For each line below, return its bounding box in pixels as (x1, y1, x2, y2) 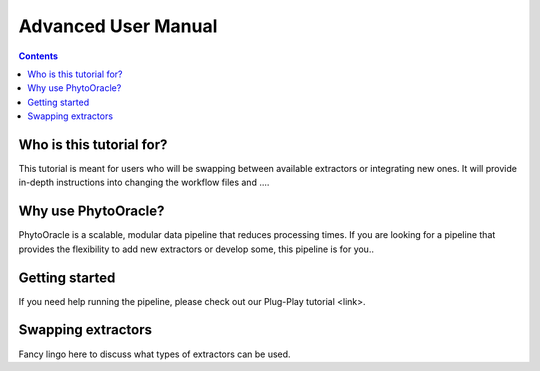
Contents (18, 50, 59, 62)
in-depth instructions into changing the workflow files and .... (18, 176, 270, 189)
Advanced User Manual (18, 15, 218, 37)
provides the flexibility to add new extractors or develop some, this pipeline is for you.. (18, 243, 375, 255)
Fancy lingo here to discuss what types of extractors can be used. (18, 348, 291, 360)
